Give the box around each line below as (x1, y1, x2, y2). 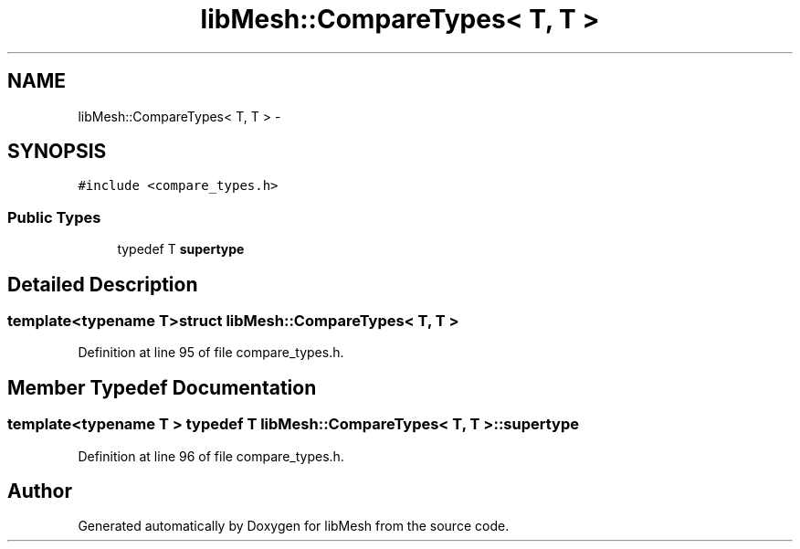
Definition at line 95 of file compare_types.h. (78, 344, 344, 361)
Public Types (7, 207, 101, 227)
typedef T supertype (117, 241, 245, 258)
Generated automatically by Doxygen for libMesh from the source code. (78, 518, 510, 534)
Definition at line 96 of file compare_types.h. (78, 448, 344, 464)
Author (7, 480, 72, 503)
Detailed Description (7, 272, 198, 296)
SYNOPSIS (7, 140, 107, 164)
